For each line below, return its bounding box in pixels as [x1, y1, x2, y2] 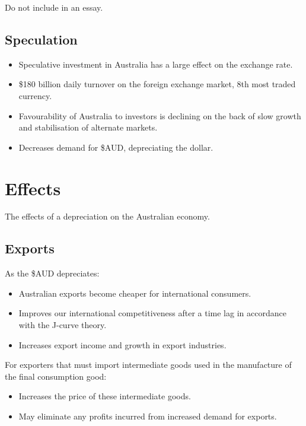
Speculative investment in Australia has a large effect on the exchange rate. [18, 58, 293, 70]
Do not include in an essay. [5, 1, 103, 13]
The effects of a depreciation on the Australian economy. [5, 210, 210, 222]
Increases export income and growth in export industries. [18, 338, 227, 351]
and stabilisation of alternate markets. [18, 121, 158, 133]
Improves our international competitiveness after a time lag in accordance [18, 307, 286, 319]
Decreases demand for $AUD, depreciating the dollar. [18, 141, 213, 153]
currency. [18, 89, 52, 101]
